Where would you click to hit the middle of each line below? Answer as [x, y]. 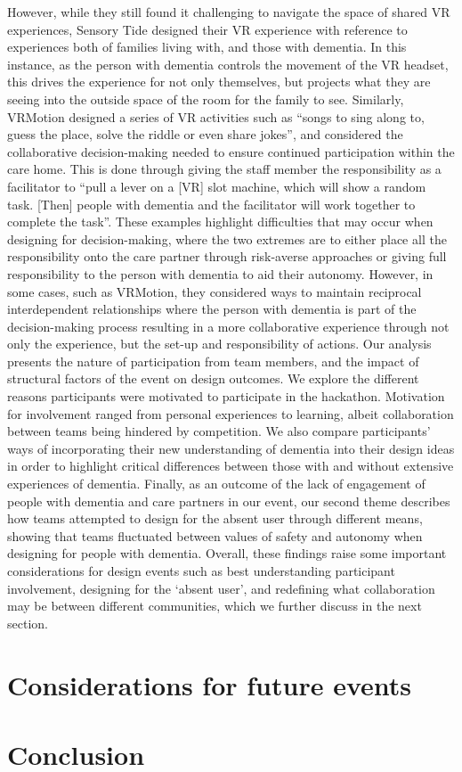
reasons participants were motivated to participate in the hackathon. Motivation [226, 396]
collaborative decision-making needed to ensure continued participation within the [231, 151]
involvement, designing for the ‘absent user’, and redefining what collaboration [221, 588]
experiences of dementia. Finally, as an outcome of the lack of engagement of [216, 484]
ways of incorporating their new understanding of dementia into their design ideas [231, 448]
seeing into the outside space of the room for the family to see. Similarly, [206, 99]
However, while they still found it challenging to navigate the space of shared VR [229, 12]
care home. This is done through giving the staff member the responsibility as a [224, 169]
